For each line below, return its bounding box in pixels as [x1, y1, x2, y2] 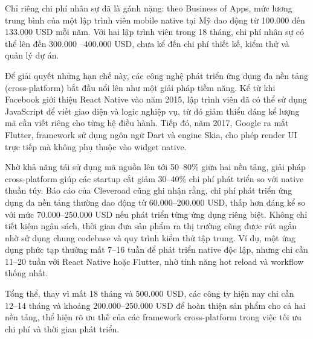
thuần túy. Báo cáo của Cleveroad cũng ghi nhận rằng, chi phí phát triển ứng [5, 184, 292, 197]
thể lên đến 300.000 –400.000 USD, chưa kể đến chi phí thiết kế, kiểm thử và [5, 37, 289, 49]
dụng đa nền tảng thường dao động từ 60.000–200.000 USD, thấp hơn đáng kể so [5, 195, 306, 208]
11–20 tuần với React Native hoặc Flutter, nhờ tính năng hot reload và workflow [5, 255, 304, 267]
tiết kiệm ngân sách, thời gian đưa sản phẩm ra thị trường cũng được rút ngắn [5, 220, 297, 232]
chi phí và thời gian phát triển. [5, 322, 120, 335]
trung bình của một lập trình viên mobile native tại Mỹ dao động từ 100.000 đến [5, 13, 305, 26]
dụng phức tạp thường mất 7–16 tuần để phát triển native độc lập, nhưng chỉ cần [5, 243, 308, 256]
